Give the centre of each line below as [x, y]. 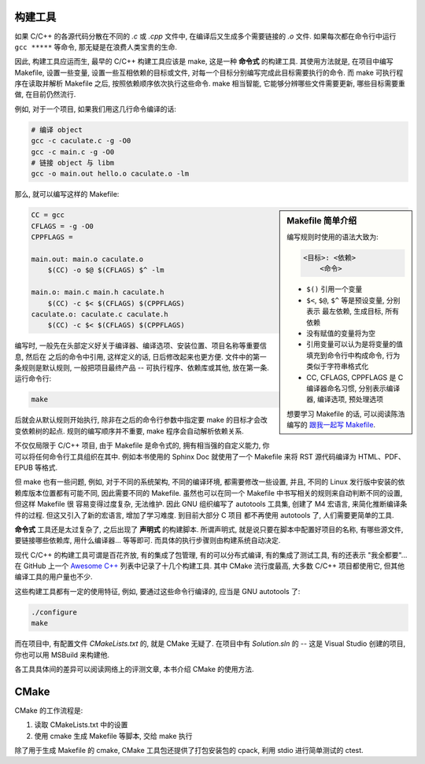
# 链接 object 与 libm [73, 163]
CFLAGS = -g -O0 [63, 226]
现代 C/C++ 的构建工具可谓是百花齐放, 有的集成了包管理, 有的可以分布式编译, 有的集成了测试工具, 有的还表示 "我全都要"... [211, 555]
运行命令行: [33, 378]
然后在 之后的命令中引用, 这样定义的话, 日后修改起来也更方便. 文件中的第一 [146, 356]
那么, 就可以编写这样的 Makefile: [67, 194]
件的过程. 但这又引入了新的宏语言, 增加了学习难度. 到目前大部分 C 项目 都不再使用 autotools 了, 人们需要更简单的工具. [204, 515]
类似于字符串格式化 [338, 367]
